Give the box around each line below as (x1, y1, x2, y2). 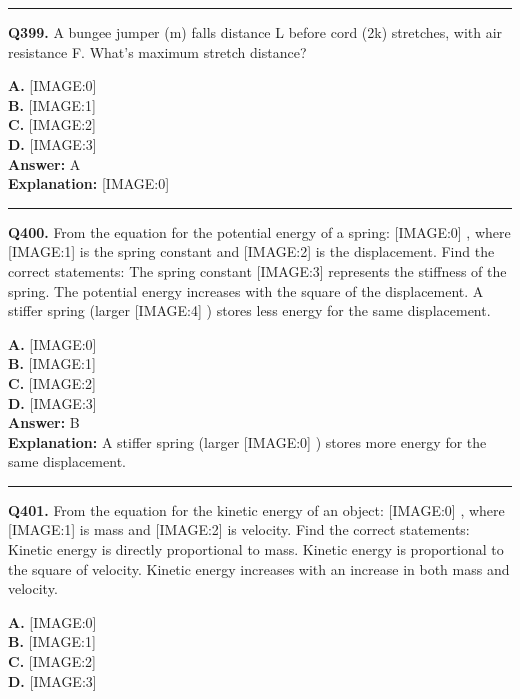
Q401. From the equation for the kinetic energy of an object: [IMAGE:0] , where (8, 499, 505, 520)
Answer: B (8, 412, 80, 433)
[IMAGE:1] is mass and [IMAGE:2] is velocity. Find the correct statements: (8, 519, 470, 540)
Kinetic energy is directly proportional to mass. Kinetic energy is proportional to (8, 539, 504, 560)
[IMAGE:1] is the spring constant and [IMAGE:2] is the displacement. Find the (8, 241, 495, 262)
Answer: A (8, 153, 81, 174)
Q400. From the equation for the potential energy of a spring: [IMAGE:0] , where (8, 221, 511, 242)
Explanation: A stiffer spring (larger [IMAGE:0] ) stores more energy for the (8, 431, 487, 452)
